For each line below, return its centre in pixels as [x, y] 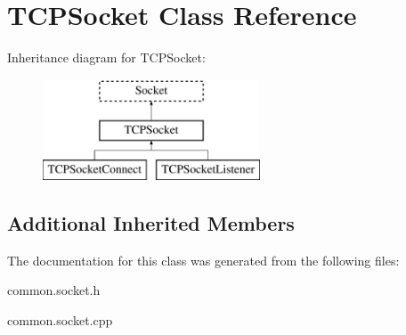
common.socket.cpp [60, 320]
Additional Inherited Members [151, 223]
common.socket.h [54, 290]
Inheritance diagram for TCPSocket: [106, 57]
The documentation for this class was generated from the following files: [203, 260]
